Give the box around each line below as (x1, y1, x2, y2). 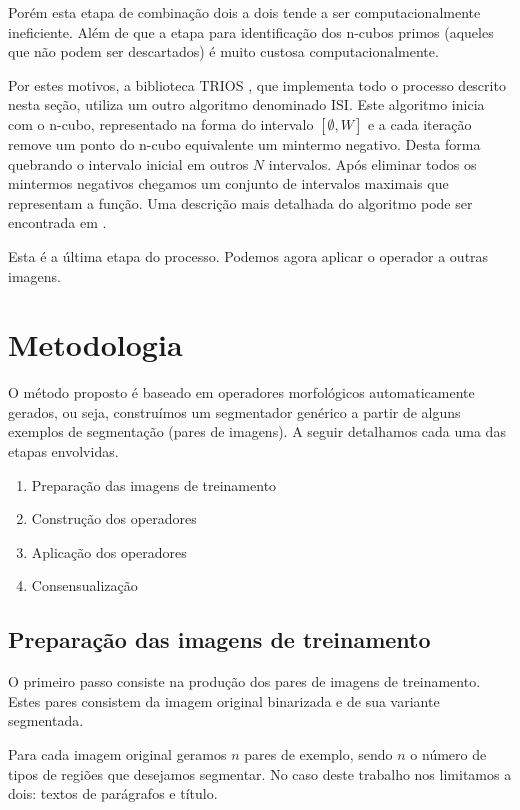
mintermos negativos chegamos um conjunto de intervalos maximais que (8, 173, 449, 194)
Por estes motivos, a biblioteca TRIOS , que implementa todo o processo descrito (8, 74, 506, 95)
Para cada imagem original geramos (8, 743, 227, 764)
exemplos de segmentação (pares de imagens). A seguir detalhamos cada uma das (8, 421, 506, 442)
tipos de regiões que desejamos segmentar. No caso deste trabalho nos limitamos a (8, 763, 512, 784)
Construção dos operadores (31, 508, 197, 529)
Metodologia (8, 324, 183, 365)
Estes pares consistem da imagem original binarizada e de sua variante (8, 690, 440, 711)
